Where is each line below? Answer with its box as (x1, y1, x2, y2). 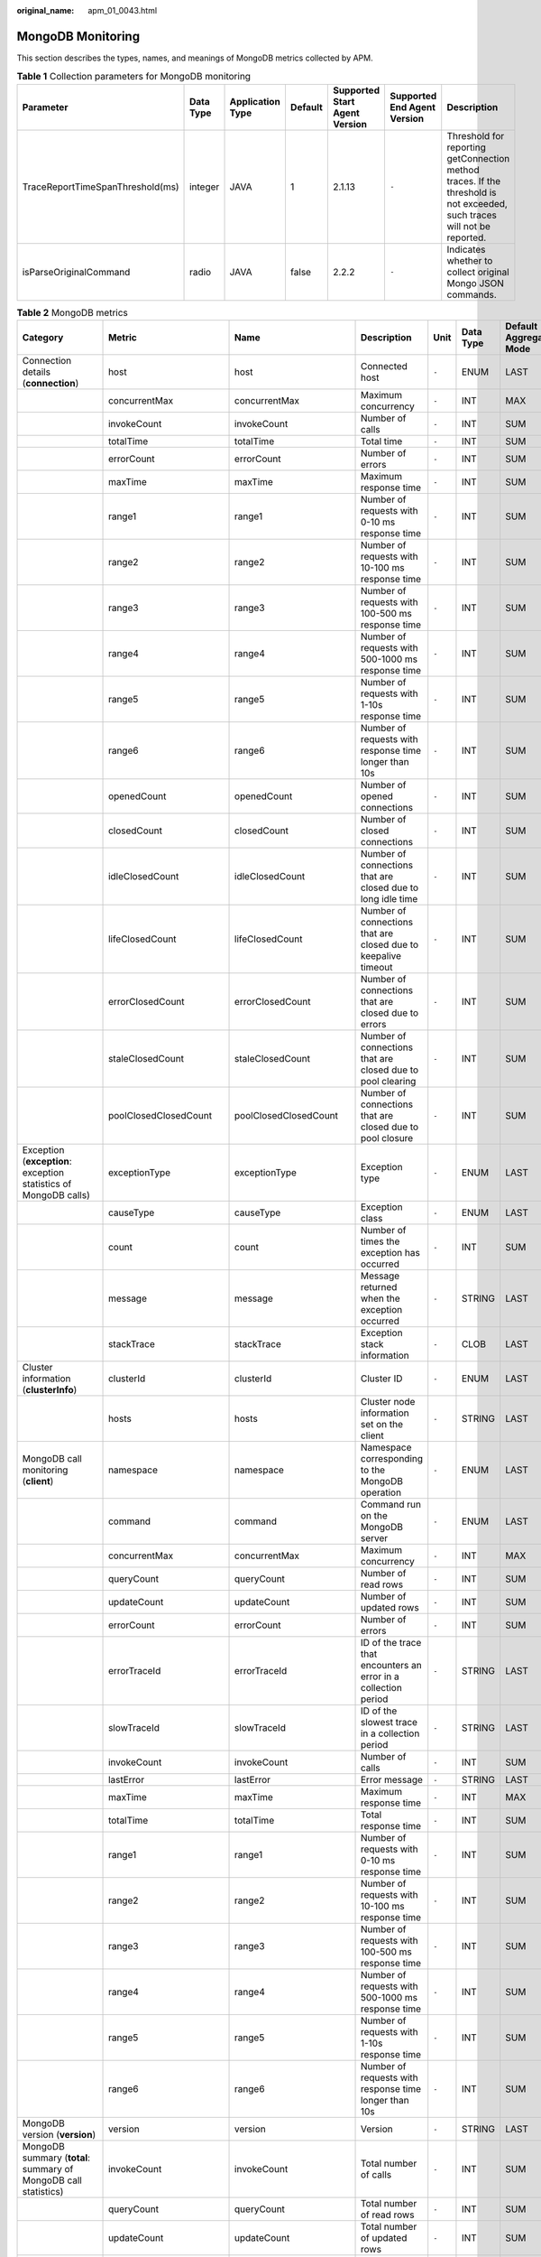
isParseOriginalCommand (22, 265, 131, 278)
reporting (446, 141, 487, 153)
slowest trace (360, 1716, 418, 1729)
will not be (446, 219, 491, 232)
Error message (360, 1774, 424, 1787)
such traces (446, 209, 498, 221)
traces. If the (446, 174, 501, 187)
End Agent (389, 100, 436, 113)
